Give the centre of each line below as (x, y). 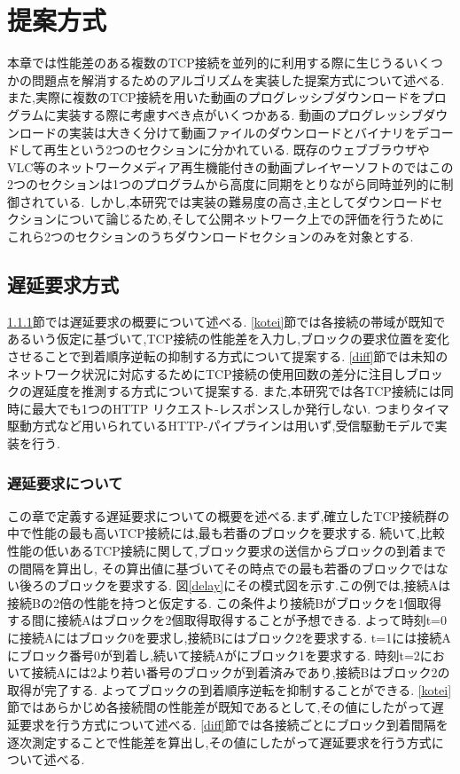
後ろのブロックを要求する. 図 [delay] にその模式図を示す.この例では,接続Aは (235, 585)
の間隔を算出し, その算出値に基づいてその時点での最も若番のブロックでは (222, 568)
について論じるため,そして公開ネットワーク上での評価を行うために (250, 219)
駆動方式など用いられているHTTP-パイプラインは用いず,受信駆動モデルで (221, 426)
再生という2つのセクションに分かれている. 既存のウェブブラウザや (237, 150)
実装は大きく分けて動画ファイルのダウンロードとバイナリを (242, 132)
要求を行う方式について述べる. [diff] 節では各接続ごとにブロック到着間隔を (234, 724)
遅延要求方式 (63, 284)
